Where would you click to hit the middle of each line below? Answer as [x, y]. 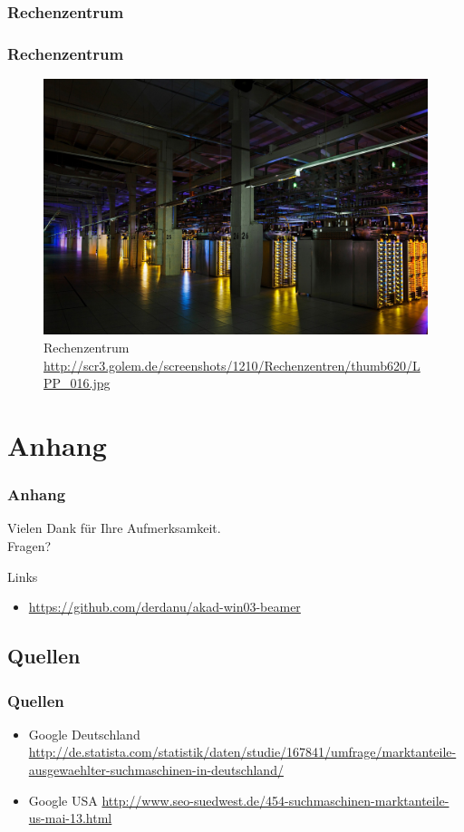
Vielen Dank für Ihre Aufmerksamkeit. [114, 528]
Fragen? [29, 546]
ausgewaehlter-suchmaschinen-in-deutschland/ [156, 769]
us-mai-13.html [70, 818]
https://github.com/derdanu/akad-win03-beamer [164, 607]
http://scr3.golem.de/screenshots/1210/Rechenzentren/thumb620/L [232, 365]
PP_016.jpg [77, 383]
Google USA [63, 800]
